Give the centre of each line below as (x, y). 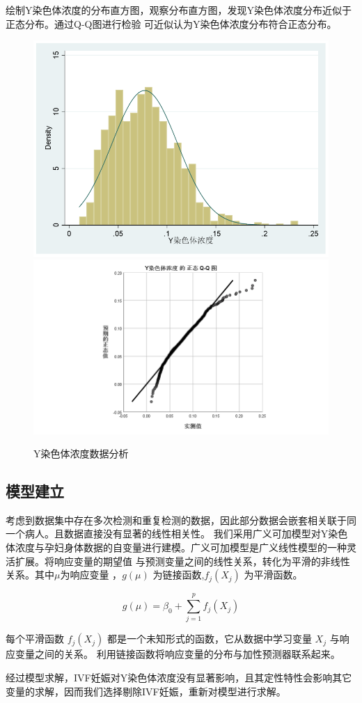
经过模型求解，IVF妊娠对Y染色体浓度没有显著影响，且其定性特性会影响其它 (179, 677)
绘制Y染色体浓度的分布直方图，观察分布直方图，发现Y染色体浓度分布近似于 (179, 10)
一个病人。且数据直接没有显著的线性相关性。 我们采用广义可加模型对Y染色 (177, 534)
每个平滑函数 (35, 639)
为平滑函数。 (273, 575)
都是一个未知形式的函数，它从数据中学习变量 (209, 639)
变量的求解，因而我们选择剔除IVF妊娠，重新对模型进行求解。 (146, 691)
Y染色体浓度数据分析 (81, 453)
